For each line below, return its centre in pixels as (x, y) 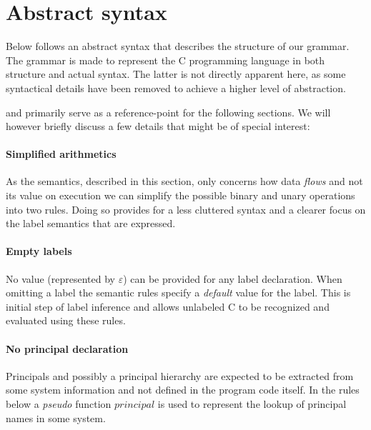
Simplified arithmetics (61, 154)
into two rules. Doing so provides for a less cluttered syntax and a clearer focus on (186, 209)
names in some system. (56, 417)
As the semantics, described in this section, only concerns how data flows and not (184, 181)
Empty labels (39, 251)
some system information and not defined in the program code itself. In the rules (183, 390)
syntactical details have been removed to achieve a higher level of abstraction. (176, 87)
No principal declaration (67, 348)
